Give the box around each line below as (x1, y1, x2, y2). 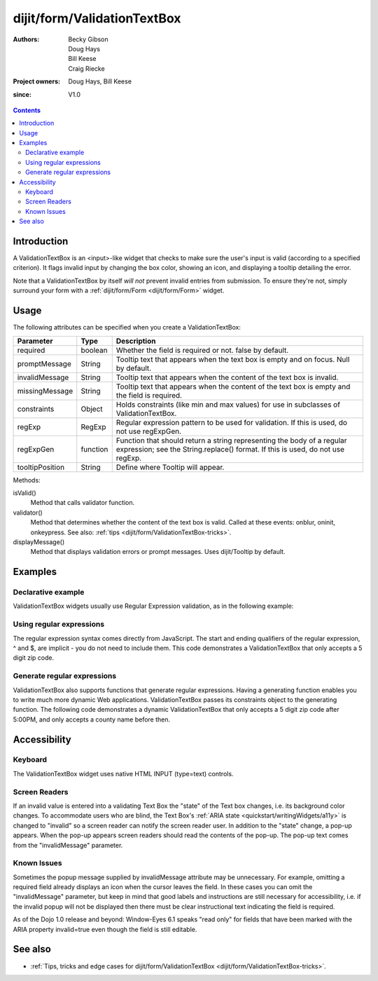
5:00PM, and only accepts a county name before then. (13, 715, 171, 724)
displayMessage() (13, 537, 65, 546)
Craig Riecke (68, 64, 105, 73)
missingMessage (17, 386, 73, 395)
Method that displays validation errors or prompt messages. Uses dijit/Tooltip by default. (30, 548, 286, 556)
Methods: (13, 475, 41, 484)
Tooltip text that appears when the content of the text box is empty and (115, 381, 351, 391)
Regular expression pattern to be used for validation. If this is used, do (115, 417, 348, 427)
